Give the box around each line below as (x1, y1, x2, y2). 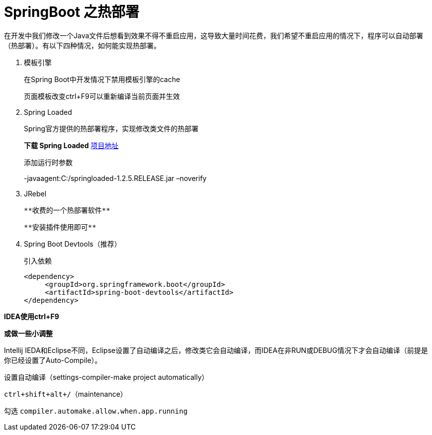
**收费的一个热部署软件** (24, 206, 110, 214)
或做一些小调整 (4, 329, 53, 338)
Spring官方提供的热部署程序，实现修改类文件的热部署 (24, 124, 199, 133)
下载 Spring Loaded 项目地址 (24, 141, 119, 150)
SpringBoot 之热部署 (4, 3, 139, 20)
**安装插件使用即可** (24, 223, 96, 231)
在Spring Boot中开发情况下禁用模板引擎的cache (24, 75, 180, 84)
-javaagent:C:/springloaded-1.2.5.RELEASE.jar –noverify (24, 174, 207, 182)
